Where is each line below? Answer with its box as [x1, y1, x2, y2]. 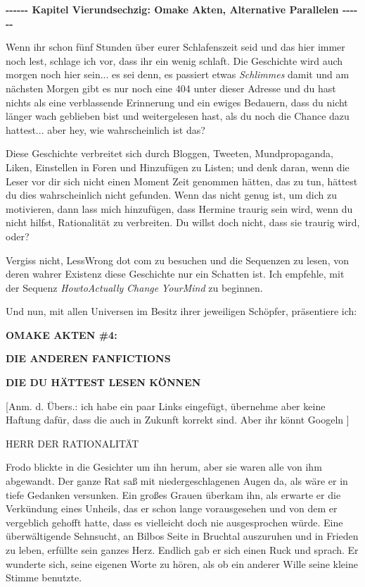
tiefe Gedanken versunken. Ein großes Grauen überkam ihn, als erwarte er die [6, 487, 341, 502]
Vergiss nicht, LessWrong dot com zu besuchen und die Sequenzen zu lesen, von [6, 252, 349, 267]
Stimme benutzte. [6, 570, 82, 585]
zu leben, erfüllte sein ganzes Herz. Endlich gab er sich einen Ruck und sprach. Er [6, 543, 359, 557]
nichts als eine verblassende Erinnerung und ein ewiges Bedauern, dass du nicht [6, 94, 348, 109]
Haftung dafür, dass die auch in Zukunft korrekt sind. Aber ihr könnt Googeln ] [6, 412, 350, 427]
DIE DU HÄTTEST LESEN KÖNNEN [6, 375, 201, 390]
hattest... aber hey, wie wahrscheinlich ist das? [6, 122, 205, 137]
